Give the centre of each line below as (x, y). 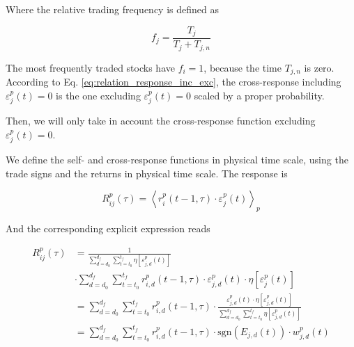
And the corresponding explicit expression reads (108, 228)
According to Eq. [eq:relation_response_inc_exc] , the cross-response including (174, 81)
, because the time (243, 67)
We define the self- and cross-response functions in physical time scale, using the (177, 160)
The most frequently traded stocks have (90, 67)
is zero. (319, 67)
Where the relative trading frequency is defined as (112, 9)
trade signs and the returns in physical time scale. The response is (147, 173)
